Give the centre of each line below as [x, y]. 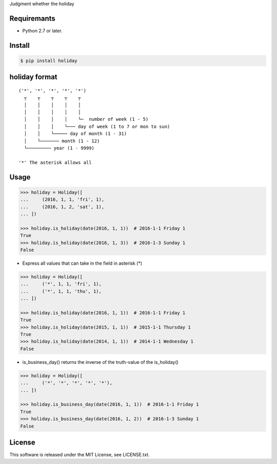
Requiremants [33, 18]
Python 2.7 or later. [42, 30]
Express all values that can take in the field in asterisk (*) [82, 263]
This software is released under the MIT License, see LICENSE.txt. [80, 455]
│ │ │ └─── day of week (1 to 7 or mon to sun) [97, 126]
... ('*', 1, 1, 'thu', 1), [61, 291]
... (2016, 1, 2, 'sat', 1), [62, 207]
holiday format [33, 77]
